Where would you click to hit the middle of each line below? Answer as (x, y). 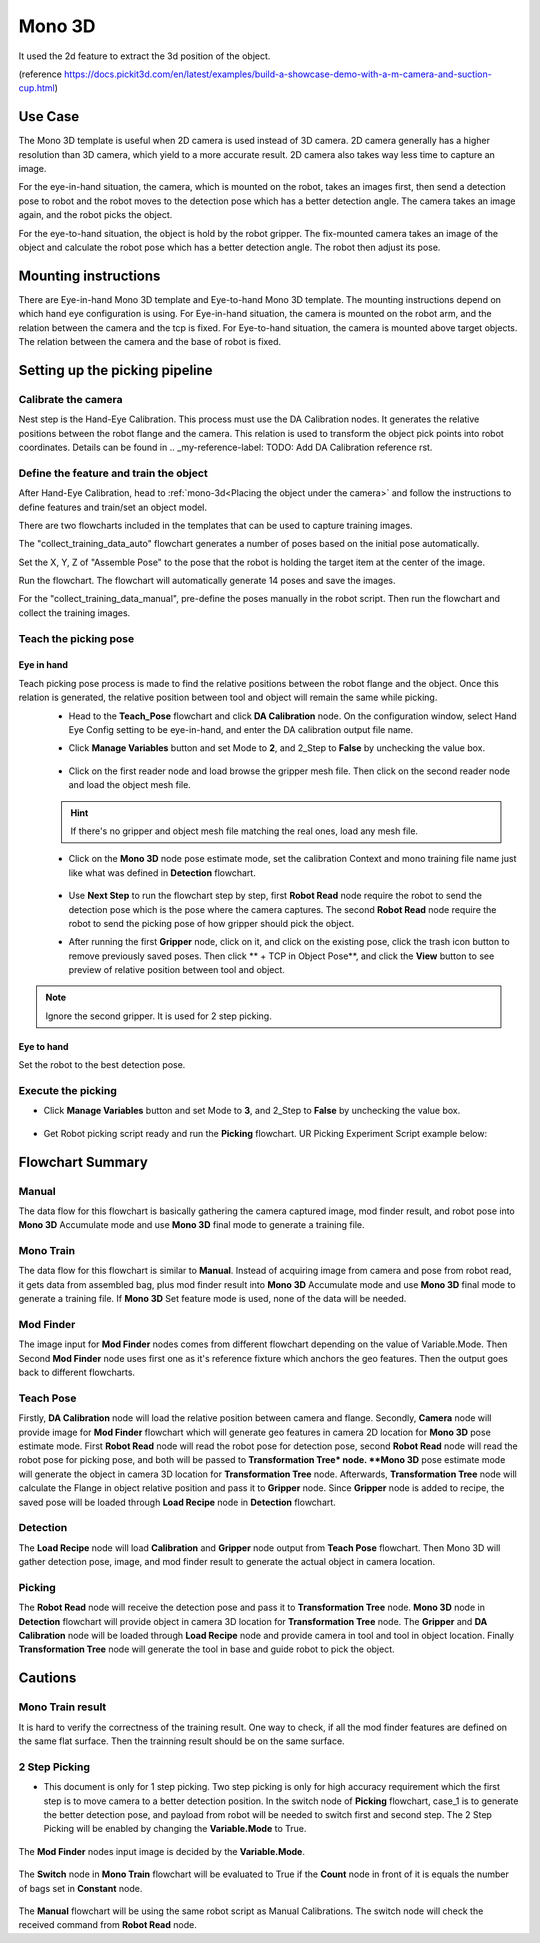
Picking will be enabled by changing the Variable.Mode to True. (175, 1829)
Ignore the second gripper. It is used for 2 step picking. (158, 1016)
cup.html (36, 88)
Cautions (47, 1678)
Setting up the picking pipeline (116, 370)
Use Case (49, 116)
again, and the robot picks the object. (95, 215)
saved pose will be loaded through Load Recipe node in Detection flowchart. (177, 1502)
